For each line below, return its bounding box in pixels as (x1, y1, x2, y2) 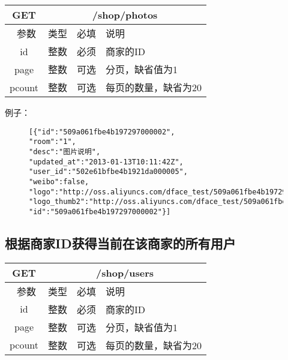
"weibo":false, (29, 177, 89, 186)
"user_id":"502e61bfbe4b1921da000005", (29, 167, 188, 176)
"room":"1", (29, 137, 76, 146)
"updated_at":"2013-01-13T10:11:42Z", (29, 157, 184, 166)
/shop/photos (92, 8, 158, 22)
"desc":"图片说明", (29, 147, 101, 156)
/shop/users (96, 265, 154, 280)
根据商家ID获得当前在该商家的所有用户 (5, 233, 236, 252)
